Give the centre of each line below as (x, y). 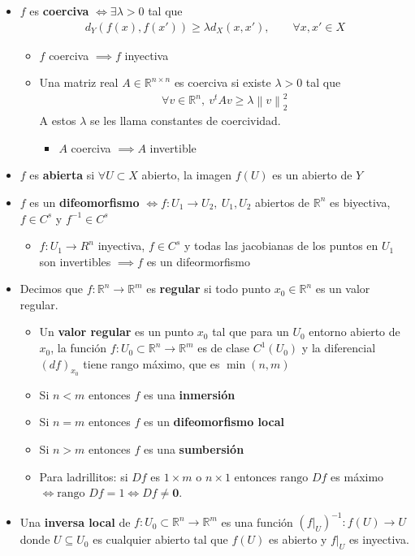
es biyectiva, (360, 202)
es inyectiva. (379, 539)
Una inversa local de (75, 522)
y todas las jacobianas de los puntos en (281, 246)
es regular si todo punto (208, 289)
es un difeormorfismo (199, 261)
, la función (79, 348)
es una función (257, 522)
